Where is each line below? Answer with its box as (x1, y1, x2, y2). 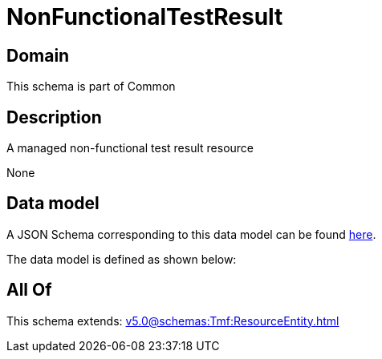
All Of (6, 280, 52, 301)
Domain (6, 45, 70, 66)
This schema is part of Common (6, 79, 176, 94)
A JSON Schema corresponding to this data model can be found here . (6, 227, 376, 241)
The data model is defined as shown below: (6, 252, 237, 266)
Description (6, 107, 102, 127)
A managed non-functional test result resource (6, 141, 254, 155)
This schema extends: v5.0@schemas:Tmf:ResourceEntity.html (6, 313, 339, 328)
